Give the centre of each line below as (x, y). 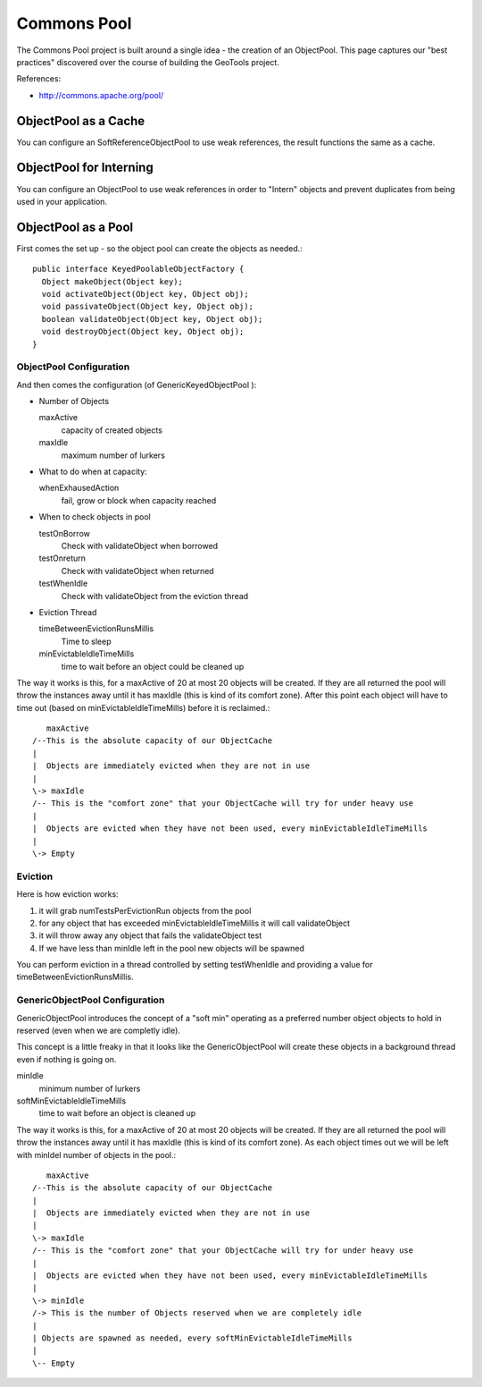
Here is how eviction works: (68, 894)
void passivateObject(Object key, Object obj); (148, 307)
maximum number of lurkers (113, 455)
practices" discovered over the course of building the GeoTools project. (148, 62)
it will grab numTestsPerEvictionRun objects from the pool (145, 910)
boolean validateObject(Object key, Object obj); (152, 319)
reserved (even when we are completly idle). (98, 1030)
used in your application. (62, 201)
